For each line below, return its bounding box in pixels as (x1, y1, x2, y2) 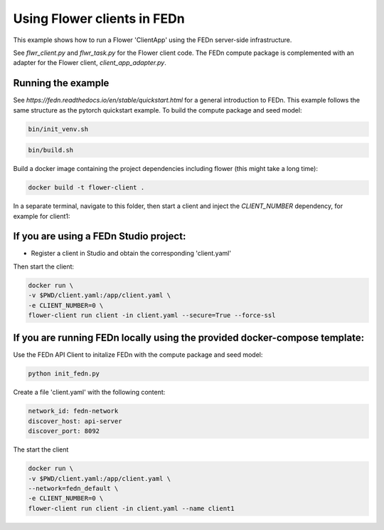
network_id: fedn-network (28, 407, 119, 415)
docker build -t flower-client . (28, 184, 145, 192)
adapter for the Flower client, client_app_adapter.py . (13, 58, 166, 67)
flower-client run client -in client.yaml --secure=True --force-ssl (28, 311, 276, 319)
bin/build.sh (28, 146, 74, 155)
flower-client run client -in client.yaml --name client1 (28, 504, 235, 512)
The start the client (13, 445, 69, 454)
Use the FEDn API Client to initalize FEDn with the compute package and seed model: (13, 350, 263, 359)
